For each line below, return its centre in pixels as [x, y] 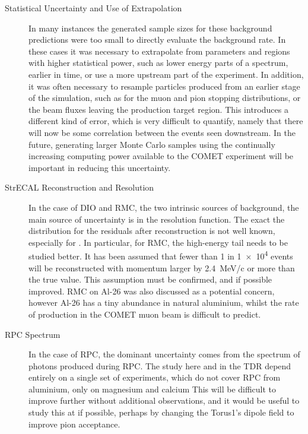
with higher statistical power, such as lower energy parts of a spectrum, [158, 63]
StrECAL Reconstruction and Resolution [80, 187]
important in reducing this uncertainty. [100, 167]
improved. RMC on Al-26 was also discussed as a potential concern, [152, 291]
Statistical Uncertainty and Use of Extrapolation [93, 8]
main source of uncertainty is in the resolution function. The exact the [157, 219]
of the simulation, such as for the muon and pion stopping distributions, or [165, 98]
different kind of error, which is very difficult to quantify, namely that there [166, 121]
